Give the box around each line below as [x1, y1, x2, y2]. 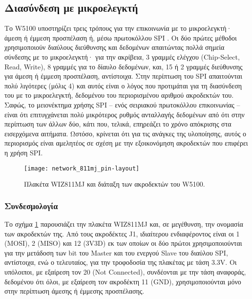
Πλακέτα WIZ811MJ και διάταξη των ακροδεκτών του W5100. [24, 179, 205, 189]
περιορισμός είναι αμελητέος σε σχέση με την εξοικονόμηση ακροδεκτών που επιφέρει [4, 138, 248, 148]
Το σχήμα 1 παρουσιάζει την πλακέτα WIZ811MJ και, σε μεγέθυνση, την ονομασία [4, 218, 243, 229]
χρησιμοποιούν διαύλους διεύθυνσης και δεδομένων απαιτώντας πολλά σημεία [4, 42, 225, 52]
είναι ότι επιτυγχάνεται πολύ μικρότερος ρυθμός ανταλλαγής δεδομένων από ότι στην [4, 109, 245, 119]
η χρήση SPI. [4, 147, 43, 157]
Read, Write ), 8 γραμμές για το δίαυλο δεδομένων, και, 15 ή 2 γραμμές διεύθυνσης [4, 61, 243, 71]
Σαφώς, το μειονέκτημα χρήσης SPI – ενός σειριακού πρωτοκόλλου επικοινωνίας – [4, 99, 240, 109]
